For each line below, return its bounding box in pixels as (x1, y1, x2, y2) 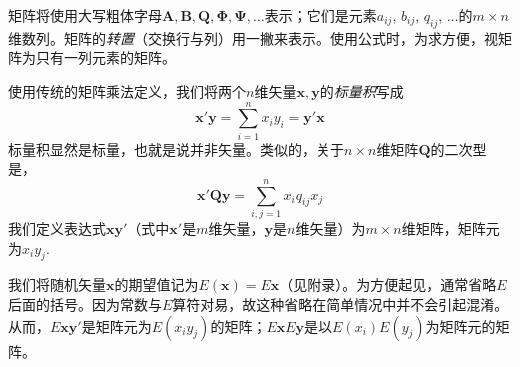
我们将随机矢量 (8, 274, 106, 295)
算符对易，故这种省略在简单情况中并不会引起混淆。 (172, 294, 509, 314)
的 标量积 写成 (319, 80, 404, 101)
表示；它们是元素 (264, 5, 377, 25)
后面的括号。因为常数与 (8, 294, 162, 314)
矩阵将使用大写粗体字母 (8, 5, 162, 25)
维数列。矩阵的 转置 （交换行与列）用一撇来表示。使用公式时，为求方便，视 (8, 27, 498, 48)
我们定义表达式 (8, 218, 106, 239)
